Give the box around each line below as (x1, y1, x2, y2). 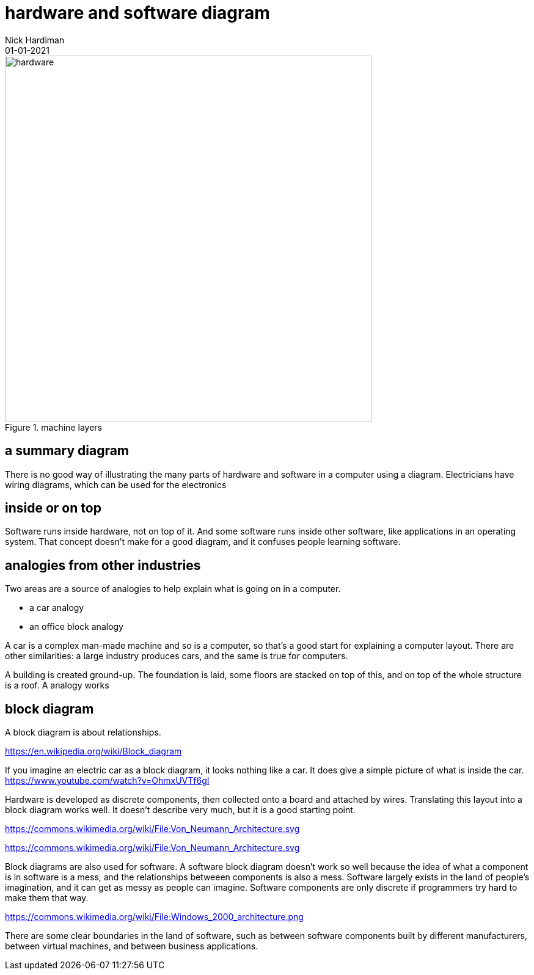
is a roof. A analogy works (5, 680, 109, 691)
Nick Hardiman (5, 34, 65, 45)
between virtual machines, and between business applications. (5, 941, 258, 952)
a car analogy (29, 602, 84, 613)
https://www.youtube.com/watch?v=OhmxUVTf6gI (5, 775, 210, 786)
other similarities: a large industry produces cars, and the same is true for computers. (5, 651, 348, 662)
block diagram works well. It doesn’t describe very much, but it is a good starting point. (5, 805, 356, 816)
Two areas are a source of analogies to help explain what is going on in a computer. (5, 583, 341, 594)
